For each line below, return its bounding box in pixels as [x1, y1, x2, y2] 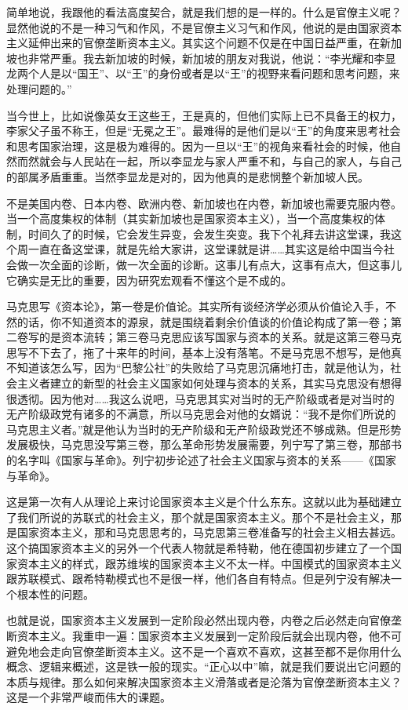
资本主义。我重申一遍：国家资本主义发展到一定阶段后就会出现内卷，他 [16, 627, 380, 643]
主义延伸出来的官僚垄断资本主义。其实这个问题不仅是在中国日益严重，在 [6, 35, 380, 51]
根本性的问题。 [16, 585, 94, 602]
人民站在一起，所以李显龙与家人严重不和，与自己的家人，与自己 [71, 153, 402, 169]
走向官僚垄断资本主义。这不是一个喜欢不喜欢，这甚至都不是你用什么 [49, 643, 402, 659]
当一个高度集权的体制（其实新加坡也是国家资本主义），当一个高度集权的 [6, 210, 374, 227]
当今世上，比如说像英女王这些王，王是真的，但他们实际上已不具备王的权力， [6, 107, 402, 123]
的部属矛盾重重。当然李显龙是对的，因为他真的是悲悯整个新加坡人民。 [6, 168, 369, 184]
